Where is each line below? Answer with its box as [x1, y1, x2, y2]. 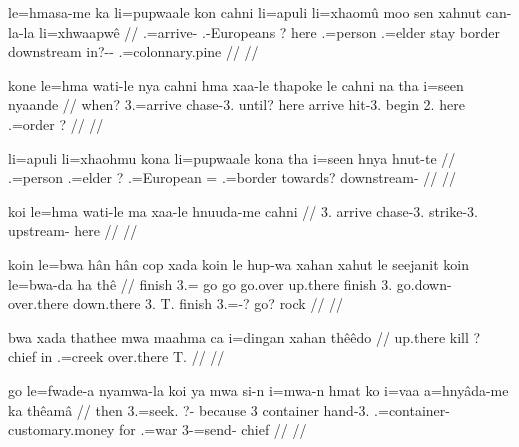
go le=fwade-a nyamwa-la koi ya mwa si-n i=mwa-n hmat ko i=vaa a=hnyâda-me [8, 379, 509, 400]
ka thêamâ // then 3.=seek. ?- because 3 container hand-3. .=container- [8, 399, 450, 420]
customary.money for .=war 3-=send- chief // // [8, 419, 307, 440]
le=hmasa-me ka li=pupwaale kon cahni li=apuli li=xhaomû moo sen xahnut [8, 2, 482, 22]
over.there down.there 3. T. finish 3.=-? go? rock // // [8, 293, 344, 314]
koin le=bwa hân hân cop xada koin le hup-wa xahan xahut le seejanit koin [8, 253, 469, 274]
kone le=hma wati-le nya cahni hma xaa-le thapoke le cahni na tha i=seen [8, 74, 464, 95]
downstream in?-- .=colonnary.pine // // [8, 41, 259, 62]
